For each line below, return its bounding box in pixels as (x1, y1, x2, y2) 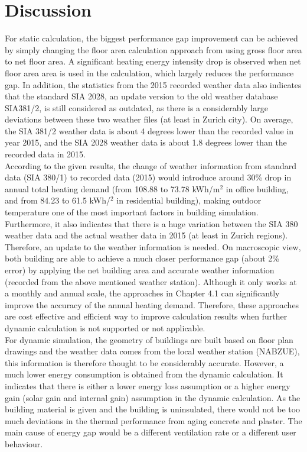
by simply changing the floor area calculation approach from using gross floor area (5, 43, 302, 56)
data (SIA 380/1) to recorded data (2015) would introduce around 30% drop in (5, 171, 292, 183)
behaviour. (5, 437, 43, 450)
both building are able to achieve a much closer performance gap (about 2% (5, 252, 279, 264)
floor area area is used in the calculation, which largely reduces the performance (5, 66, 294, 79)
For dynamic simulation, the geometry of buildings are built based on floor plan (5, 333, 293, 346)
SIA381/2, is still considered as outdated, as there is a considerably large (5, 101, 268, 114)
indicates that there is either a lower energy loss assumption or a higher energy (5, 379, 290, 392)
